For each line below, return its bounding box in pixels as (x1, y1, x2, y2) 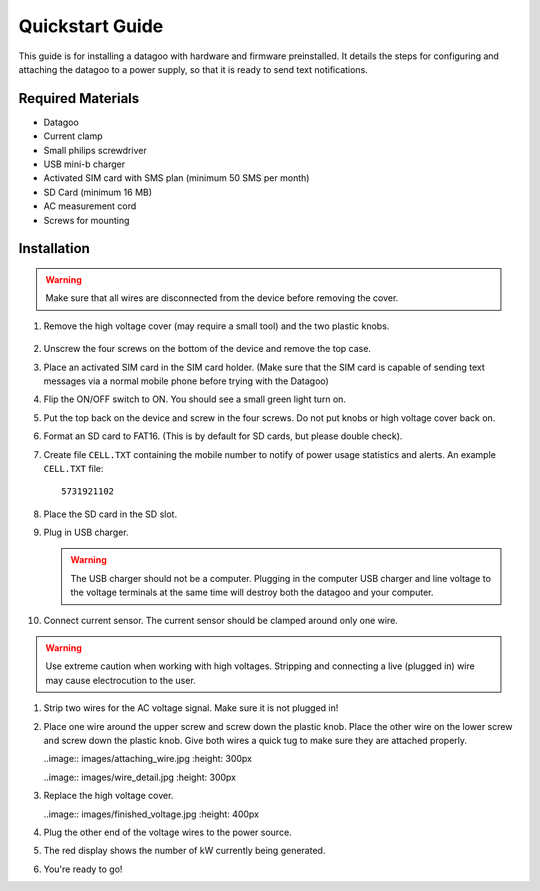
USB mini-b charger (43, 158, 125, 170)
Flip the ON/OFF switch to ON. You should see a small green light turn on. (43, 393, 347, 405)
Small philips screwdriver (43, 144, 147, 156)
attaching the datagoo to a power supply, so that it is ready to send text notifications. (18, 63, 369, 75)
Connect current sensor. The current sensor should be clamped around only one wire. (43, 614, 399, 626)
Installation (18, 240, 90, 257)
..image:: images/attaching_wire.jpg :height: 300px (43, 753, 252, 765)
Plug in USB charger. (43, 526, 129, 539)
